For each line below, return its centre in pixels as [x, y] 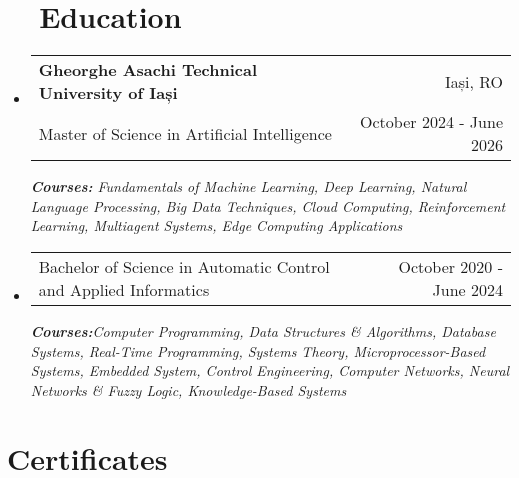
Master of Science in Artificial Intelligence [185, 133]
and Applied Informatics [124, 289]
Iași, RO [473, 81]
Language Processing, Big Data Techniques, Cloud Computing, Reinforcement [268, 205]
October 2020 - [450, 266]
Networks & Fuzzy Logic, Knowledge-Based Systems [188, 389]
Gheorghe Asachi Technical [148, 70]
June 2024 [467, 289]
